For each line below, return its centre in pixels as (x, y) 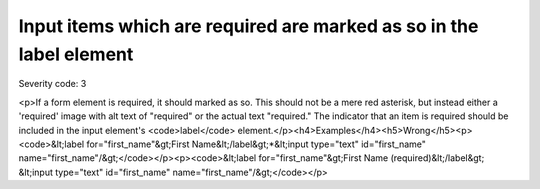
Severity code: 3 (52, 84)
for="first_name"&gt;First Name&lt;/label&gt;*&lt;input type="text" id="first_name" (256, 144)
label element (76, 54)
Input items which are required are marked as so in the (248, 26)
